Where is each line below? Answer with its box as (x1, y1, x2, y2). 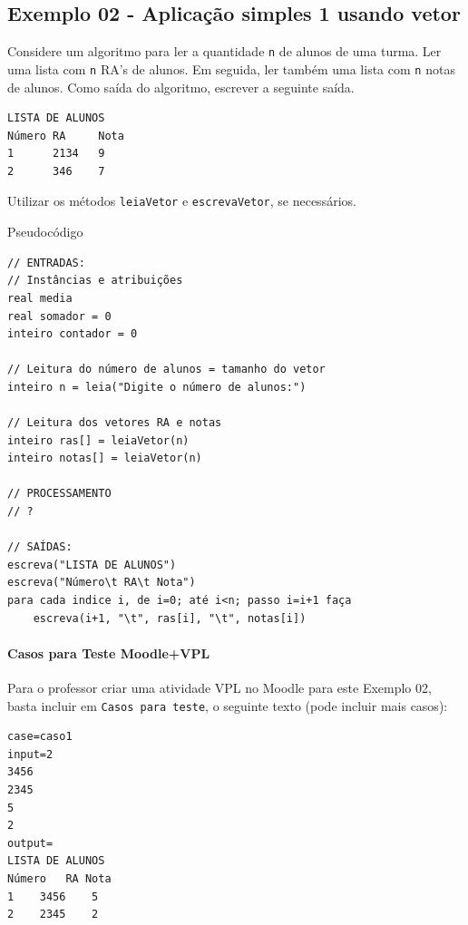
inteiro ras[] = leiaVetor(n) (7, 433, 190, 447)
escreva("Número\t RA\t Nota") (7, 576, 196, 589)
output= (7, 836, 54, 850)
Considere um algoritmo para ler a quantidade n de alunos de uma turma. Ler (7, 42, 442, 61)
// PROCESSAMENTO (7, 487, 112, 501)
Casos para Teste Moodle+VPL (7, 643, 210, 662)
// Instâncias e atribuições (7, 274, 183, 287)
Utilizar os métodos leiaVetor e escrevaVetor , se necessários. (7, 191, 356, 210)
